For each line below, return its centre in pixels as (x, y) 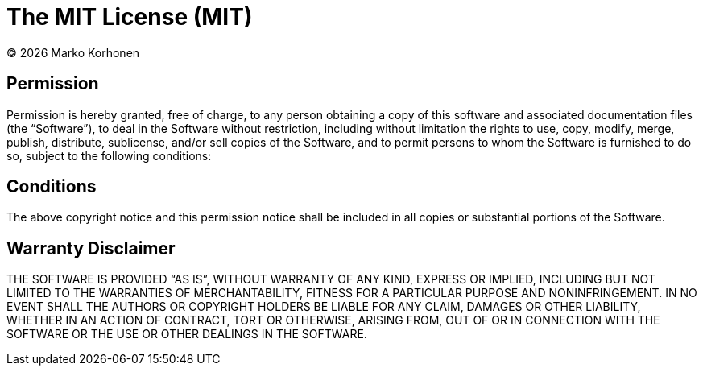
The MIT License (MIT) (130, 17)
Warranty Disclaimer (91, 248)
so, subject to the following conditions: (109, 155)
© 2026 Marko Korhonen (73, 52)
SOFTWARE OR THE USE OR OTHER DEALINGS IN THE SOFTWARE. (187, 334)
